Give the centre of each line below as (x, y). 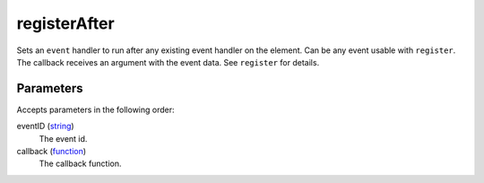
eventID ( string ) (46, 126)
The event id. (63, 138)
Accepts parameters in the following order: (95, 109)
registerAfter (66, 23)
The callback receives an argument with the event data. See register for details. (168, 62)
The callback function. (80, 164)
